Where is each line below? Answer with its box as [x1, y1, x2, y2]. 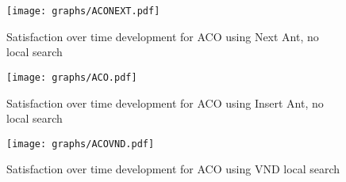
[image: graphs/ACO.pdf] [6, 71, 137, 83]
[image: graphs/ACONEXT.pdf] [6, 6, 160, 17]
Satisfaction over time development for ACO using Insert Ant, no [6, 94, 324, 111]
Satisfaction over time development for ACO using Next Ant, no [6, 28, 319, 44]
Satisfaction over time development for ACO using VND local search [6, 161, 340, 177]
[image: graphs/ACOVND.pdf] [6, 138, 155, 150]
